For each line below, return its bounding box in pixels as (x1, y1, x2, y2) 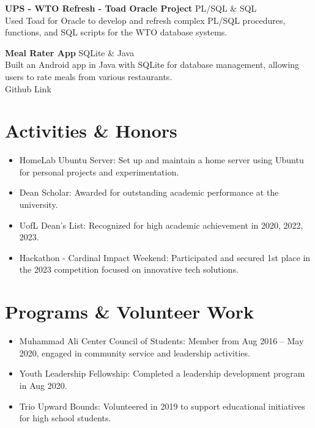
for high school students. (19, 411, 111, 424)
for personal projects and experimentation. (19, 165, 179, 178)
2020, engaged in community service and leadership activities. (19, 346, 250, 359)
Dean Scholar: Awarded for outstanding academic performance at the (19, 186, 279, 199)
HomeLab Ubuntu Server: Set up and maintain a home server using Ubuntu (19, 153, 304, 166)
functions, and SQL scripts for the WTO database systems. (5, 26, 228, 39)
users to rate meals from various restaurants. (5, 70, 172, 83)
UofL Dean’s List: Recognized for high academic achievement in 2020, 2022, (19, 218, 303, 231)
